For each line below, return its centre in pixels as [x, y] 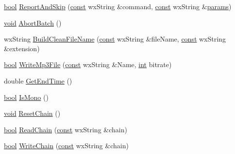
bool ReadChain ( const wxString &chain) [66, 129]
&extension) [22, 48]
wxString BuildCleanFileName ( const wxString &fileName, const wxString [115, 39]
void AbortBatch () [33, 22]
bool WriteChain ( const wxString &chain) [66, 146]
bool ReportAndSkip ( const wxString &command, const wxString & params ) [118, 6]
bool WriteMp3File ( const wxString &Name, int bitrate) [88, 64]
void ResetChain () [32, 113]
